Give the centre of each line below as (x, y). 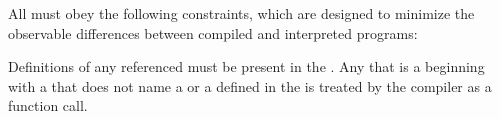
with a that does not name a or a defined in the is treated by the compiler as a (250, 85)
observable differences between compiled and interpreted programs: (213, 32)
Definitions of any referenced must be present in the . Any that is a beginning (246, 66)
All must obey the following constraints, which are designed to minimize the (241, 13)
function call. (48, 105)
